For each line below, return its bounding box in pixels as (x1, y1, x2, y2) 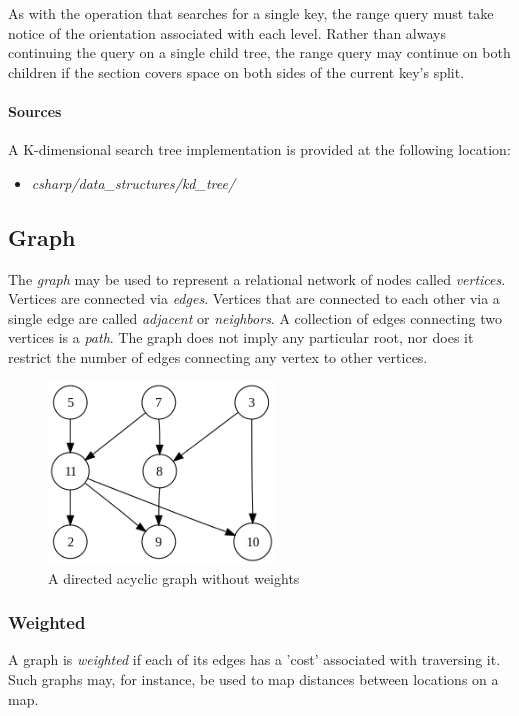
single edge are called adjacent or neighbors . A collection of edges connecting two (8, 307, 502, 328)
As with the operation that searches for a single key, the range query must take (8, 3, 494, 23)
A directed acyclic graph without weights (48, 567, 300, 588)
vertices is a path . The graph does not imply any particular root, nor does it (8, 327, 474, 348)
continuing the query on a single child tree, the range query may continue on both (8, 42, 511, 63)
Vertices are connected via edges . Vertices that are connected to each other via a (8, 288, 500, 309)
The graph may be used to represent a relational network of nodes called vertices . (8, 268, 506, 289)
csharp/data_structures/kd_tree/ (31, 172, 236, 193)
